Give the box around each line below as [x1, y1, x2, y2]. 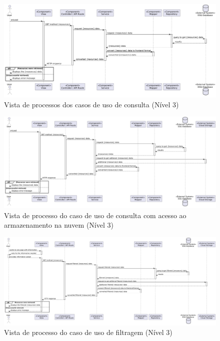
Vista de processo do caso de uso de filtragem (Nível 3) [4, 327, 172, 337]
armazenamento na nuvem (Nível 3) [4, 220, 113, 230]
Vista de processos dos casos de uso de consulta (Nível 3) [4, 99, 179, 109]
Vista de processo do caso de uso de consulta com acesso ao [4, 210, 186, 220]
